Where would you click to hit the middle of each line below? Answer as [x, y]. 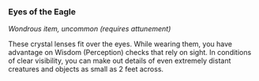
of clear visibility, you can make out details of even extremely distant [120, 61]
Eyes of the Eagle [42, 12]
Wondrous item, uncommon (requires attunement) [90, 29]
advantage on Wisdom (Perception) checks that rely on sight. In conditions [130, 53]
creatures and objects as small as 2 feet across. [86, 69]
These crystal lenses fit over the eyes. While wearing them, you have [120, 44]
